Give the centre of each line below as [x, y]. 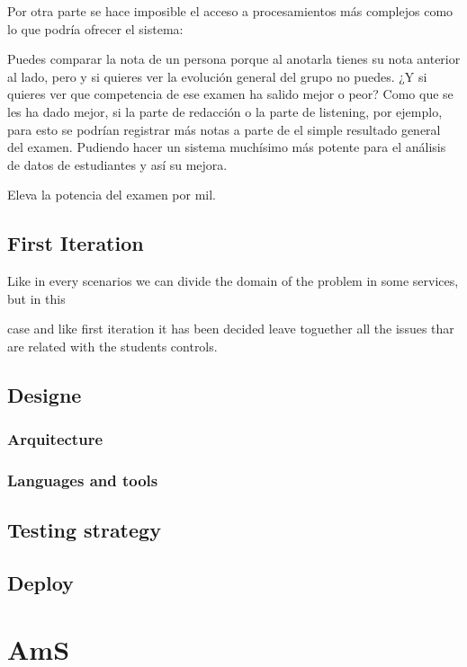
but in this [36, 298]
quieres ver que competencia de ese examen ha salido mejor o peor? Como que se [230, 94]
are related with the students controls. [112, 346]
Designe [45, 394]
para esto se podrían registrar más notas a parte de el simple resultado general [224, 129]
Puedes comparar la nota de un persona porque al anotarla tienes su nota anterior [234, 59]
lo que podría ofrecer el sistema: [95, 28]
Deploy [40, 583]
